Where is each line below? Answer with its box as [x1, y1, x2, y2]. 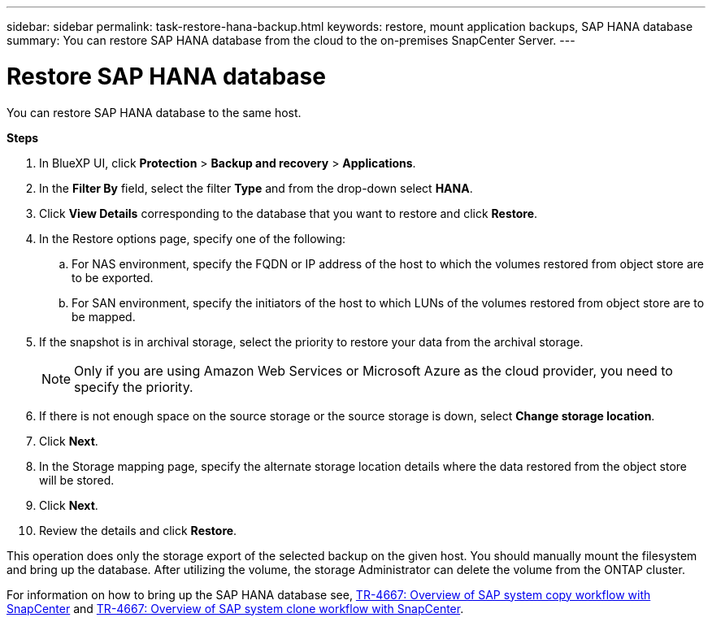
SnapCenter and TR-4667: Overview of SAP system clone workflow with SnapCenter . [7, 601, 464, 615]
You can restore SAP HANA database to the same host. [7, 105, 302, 120]
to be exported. [72, 270, 154, 285]
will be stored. [39, 472, 115, 487]
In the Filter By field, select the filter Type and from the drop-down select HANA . [39, 181, 473, 195]
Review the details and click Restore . [39, 523, 237, 537]
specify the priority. [74, 378, 193, 395]
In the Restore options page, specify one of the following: [39, 231, 346, 246]
